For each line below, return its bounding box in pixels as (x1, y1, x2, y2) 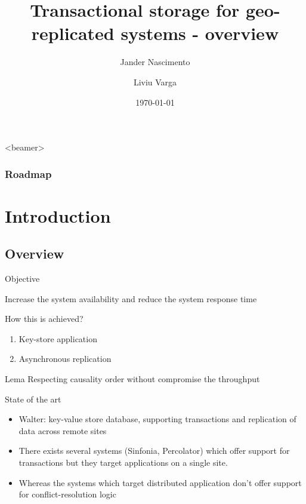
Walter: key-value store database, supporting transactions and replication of (18, 413, 296, 425)
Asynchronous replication (18, 352, 112, 365)
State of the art (5, 392, 61, 405)
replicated (31, 21, 115, 45)
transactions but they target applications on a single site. (18, 456, 228, 469)
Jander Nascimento (120, 56, 190, 68)
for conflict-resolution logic (18, 488, 116, 500)
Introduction (5, 203, 111, 228)
